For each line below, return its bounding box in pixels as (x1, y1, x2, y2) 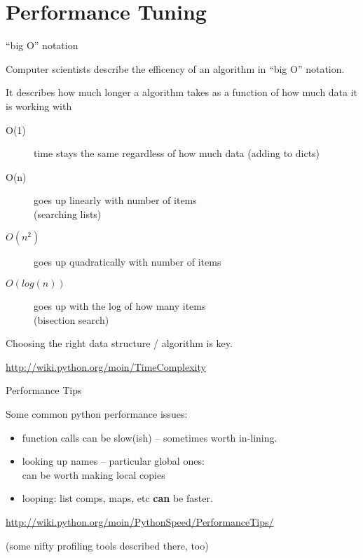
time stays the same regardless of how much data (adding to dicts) (34, 146, 320, 161)
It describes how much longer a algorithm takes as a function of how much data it (6, 85, 358, 100)
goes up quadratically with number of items (34, 254, 221, 269)
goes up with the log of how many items (34, 299, 206, 313)
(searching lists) (34, 206, 102, 221)
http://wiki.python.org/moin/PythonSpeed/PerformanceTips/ (6, 515, 274, 529)
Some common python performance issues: (6, 407, 188, 421)
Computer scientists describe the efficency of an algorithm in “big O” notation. (6, 61, 345, 76)
